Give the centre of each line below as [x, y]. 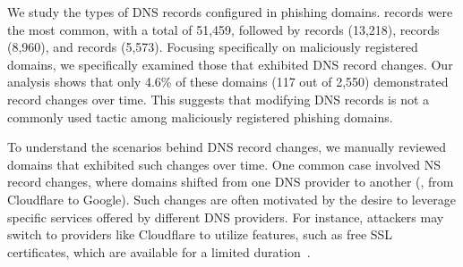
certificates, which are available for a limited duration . [159, 251]
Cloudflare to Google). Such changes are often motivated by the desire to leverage [231, 199]
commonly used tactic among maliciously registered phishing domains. [200, 117]
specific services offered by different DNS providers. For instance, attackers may [226, 217]
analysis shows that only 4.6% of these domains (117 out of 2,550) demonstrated [228, 82]
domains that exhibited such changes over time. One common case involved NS [224, 164]
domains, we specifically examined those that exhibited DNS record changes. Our [230, 64]
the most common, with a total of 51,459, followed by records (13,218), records [223, 29]
